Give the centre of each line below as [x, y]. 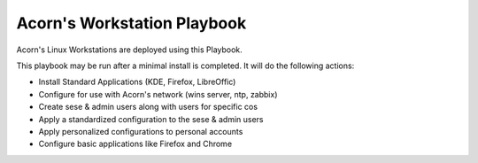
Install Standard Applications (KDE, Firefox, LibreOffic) [137, 82]
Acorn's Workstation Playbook [131, 23]
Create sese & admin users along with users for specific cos [148, 107]
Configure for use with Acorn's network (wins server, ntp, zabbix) [158, 94]
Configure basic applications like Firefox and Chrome [135, 144]
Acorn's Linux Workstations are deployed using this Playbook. [129, 50]
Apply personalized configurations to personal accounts [141, 131]
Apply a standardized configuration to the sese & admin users [151, 119]
